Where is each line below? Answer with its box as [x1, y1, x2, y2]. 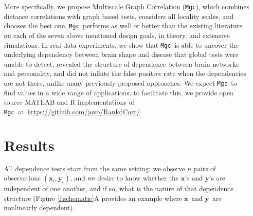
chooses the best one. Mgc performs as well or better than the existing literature [4, 20, 243, 31]
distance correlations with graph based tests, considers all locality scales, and [4, 11, 234, 21]
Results [4, 135, 54, 155]
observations [4, 173, 41, 183]
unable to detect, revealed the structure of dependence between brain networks [4, 58, 239, 69]
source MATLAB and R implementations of [4, 97, 134, 107]
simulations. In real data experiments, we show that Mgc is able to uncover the [4, 39, 239, 50]
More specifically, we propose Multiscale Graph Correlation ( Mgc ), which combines [4, 1, 249, 11]
